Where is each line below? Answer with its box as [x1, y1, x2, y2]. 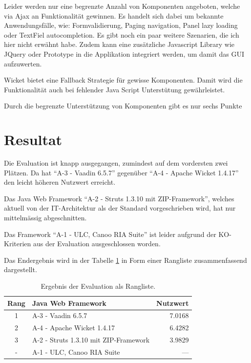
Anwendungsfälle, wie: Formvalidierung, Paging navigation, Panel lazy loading [4, 20, 238, 30]
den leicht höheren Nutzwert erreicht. [4, 177, 116, 187]
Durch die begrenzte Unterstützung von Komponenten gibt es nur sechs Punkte [4, 101, 242, 111]
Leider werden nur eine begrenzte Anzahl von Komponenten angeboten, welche [4, 1, 240, 11]
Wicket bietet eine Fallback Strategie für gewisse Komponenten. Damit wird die [4, 75, 243, 85]
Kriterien [4, 238, 31, 249]
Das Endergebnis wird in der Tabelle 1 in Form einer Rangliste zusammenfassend [4, 255, 247, 265]
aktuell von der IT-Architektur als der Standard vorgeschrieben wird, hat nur [4, 203, 236, 213]
